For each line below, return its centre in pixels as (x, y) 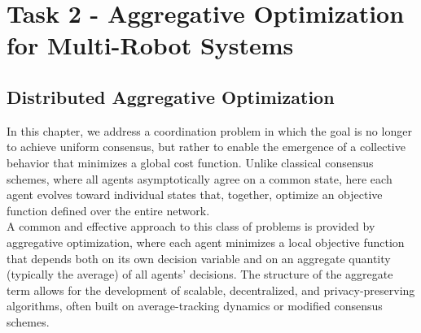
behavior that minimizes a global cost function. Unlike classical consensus (190, 162)
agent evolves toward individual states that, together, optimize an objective (195, 195)
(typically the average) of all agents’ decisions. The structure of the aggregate (200, 274)
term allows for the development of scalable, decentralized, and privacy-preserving (211, 290)
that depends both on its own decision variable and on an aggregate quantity (199, 258)
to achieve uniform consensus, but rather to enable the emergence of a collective (206, 147)
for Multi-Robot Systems (150, 45)
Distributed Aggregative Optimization (171, 96)
